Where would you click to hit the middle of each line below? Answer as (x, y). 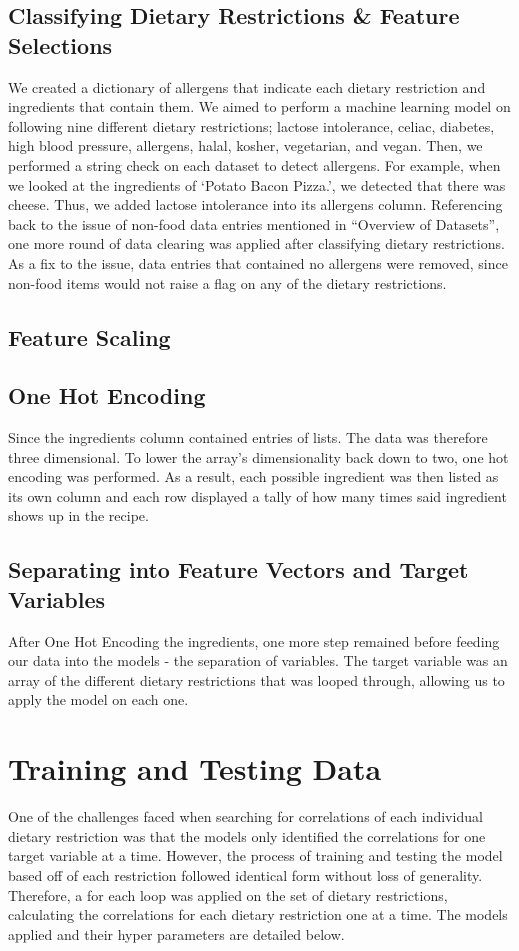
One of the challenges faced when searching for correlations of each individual (245, 816)
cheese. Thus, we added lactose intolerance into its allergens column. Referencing (255, 204)
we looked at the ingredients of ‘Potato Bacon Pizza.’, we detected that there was (257, 184)
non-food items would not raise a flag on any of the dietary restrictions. (227, 282)
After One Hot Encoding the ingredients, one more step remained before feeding (254, 640)
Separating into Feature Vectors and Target (238, 569)
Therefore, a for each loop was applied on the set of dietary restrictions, (228, 894)
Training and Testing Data (195, 768)
